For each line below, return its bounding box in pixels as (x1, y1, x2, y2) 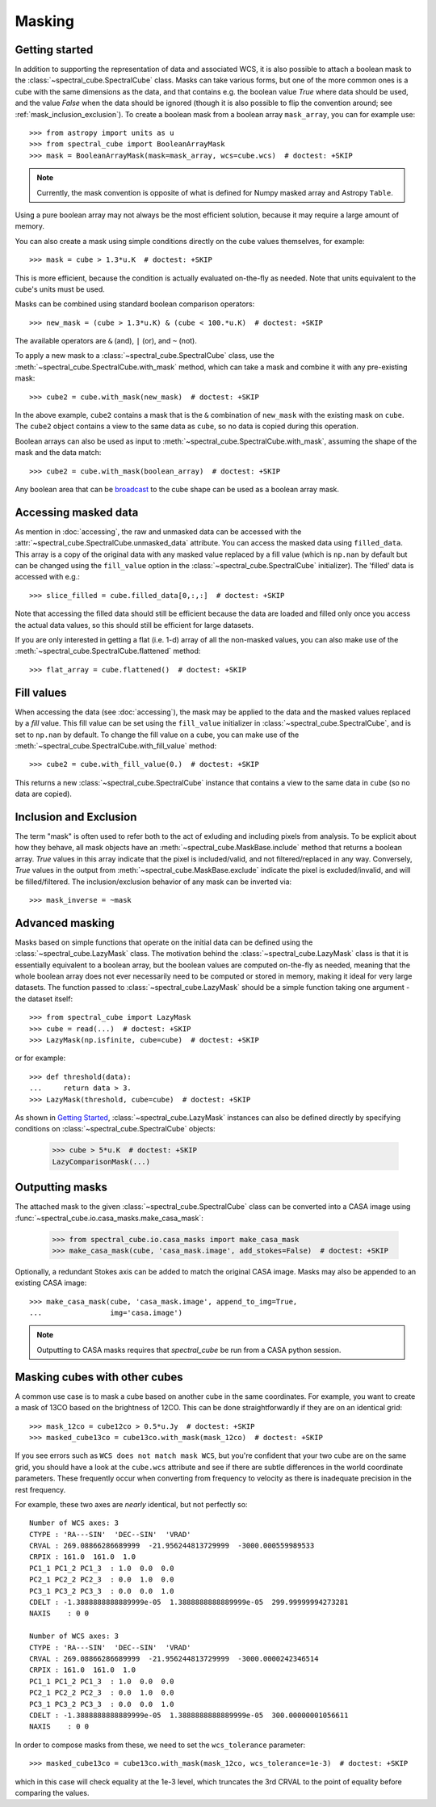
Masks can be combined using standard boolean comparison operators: (15, 299, 255, 309)
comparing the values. (15, 1788, 90, 1797)
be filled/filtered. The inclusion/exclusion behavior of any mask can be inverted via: (15, 877, 292, 887)
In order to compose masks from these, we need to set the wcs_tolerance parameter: (15, 1740, 306, 1750)
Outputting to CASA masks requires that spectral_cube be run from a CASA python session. (36, 1345, 342, 1354)
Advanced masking (15, 916, 115, 929)
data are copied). (15, 789, 73, 799)
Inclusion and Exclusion (15, 810, 137, 823)
